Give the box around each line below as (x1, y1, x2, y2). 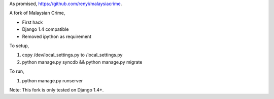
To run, (9, 68, 25, 74)
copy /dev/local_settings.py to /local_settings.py (22, 52, 123, 58)
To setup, (9, 42, 29, 48)
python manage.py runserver (22, 77, 83, 83)
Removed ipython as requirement (22, 33, 91, 39)
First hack (22, 19, 43, 25)
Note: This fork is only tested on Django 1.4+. (9, 86, 104, 93)
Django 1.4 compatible (22, 26, 69, 32)
